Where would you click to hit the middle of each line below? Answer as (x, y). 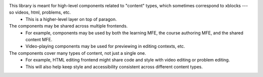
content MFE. (39, 39)
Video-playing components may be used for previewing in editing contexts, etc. (105, 46)
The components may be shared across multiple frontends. (68, 26)
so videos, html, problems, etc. (40, 13)
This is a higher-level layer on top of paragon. (71, 19)
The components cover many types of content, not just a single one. (77, 53)
